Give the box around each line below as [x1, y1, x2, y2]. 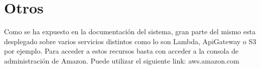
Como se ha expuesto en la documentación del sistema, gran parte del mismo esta [4, 26, 255, 37]
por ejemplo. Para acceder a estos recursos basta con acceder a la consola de [4, 46, 239, 56]
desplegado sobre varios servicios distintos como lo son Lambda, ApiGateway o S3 [4, 36, 256, 46]
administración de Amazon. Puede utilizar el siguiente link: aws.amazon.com [4, 55, 239, 66]
